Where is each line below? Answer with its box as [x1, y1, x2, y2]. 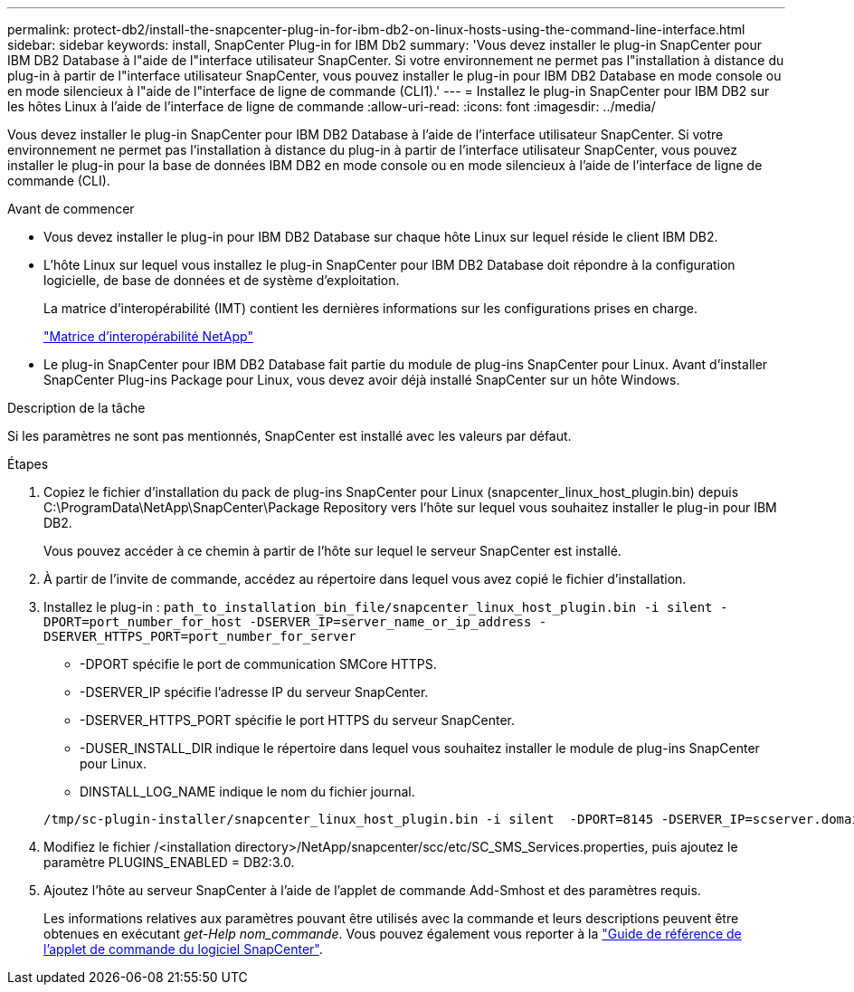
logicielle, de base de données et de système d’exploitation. [43, 272, 400, 288]
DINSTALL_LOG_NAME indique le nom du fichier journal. [80, 784, 415, 799]
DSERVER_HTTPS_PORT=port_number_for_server [43, 629, 356, 644]
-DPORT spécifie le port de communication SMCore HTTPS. [80, 656, 437, 672]
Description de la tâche [7, 400, 146, 415]
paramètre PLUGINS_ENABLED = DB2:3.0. [43, 854, 295, 870]
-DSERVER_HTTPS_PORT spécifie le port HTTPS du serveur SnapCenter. [80, 712, 515, 728]
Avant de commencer [7, 201, 135, 216]
